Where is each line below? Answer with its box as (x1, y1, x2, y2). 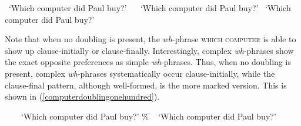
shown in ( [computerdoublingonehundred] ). (5, 90, 160, 103)
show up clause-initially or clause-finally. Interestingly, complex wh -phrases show (5, 44, 294, 56)
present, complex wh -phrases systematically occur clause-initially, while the (5, 67, 275, 79)
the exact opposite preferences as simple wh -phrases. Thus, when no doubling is (5, 56, 291, 68)
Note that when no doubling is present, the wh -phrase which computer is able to (5, 33, 296, 45)
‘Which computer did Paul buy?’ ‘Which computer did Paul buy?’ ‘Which (9, 2, 291, 13)
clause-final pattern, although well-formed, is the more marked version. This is (5, 79, 287, 91)
